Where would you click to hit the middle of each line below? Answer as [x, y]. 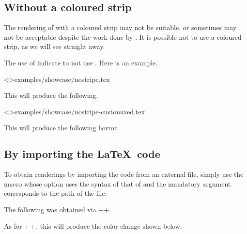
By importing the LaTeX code [82, 154]
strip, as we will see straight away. [54, 46]
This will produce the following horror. [62, 128]
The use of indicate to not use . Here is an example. [81, 62]
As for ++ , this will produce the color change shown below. [93, 226]
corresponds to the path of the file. [55, 193]
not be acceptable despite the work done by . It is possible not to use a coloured [123, 37]
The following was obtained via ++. [57, 209]
